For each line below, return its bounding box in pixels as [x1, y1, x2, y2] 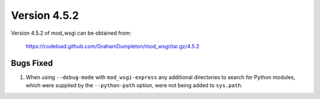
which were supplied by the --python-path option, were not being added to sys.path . [25, 82, 243, 89]
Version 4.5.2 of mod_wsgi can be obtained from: [11, 29, 132, 37]
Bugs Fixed [11, 58, 53, 68]
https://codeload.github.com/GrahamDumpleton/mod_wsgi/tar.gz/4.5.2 [25, 42, 200, 49]
